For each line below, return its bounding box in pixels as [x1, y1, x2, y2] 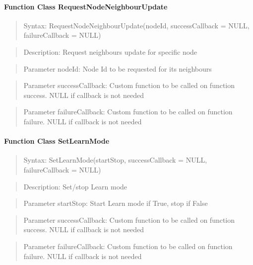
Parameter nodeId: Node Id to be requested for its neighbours [23, 63, 212, 74]
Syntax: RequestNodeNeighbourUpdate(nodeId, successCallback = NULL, [23, 20, 250, 30]
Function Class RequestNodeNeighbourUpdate [4, 1, 168, 11]
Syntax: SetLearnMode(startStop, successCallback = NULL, [23, 155, 207, 165]
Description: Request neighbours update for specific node [23, 46, 197, 57]
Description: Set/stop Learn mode [23, 181, 127, 191]
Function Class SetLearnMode [4, 136, 110, 146]
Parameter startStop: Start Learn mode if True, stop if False [23, 198, 208, 208]
